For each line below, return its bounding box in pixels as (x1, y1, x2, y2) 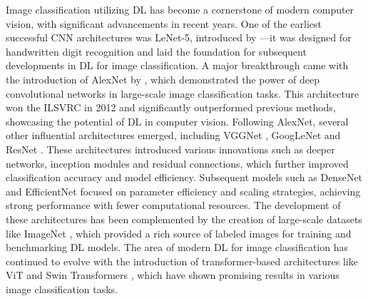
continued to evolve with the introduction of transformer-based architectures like (6, 253, 358, 268)
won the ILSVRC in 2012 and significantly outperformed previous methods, (6, 100, 336, 115)
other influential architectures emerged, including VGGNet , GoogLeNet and (6, 128, 341, 143)
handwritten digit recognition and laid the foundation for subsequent (6, 44, 307, 58)
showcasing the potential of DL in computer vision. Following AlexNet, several (6, 113, 349, 128)
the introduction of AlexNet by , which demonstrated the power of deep (6, 71, 320, 86)
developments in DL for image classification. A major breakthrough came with (6, 58, 349, 73)
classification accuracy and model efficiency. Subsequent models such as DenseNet (6, 170, 363, 185)
